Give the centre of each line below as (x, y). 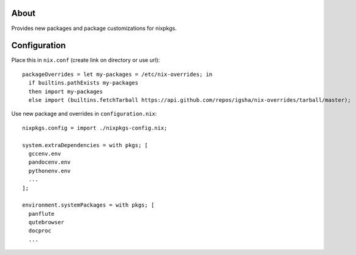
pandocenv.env (50, 162)
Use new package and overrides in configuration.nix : (84, 114)
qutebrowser (46, 223)
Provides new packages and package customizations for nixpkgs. (94, 28)
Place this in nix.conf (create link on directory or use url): (86, 60)
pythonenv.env (50, 171)
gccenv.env (45, 154)
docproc (40, 231)
